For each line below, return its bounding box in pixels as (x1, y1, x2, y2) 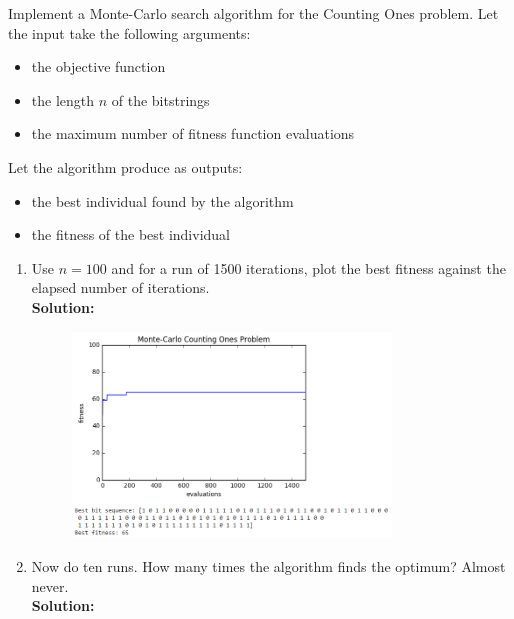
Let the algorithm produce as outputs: (8, 156, 243, 177)
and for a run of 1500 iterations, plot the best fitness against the (111, 257, 506, 278)
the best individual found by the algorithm (31, 190, 294, 211)
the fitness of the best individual (31, 224, 230, 245)
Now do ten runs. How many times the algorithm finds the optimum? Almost (31, 556, 506, 576)
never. (31, 575, 69, 596)
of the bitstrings (111, 89, 210, 110)
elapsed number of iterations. (31, 277, 210, 298)
